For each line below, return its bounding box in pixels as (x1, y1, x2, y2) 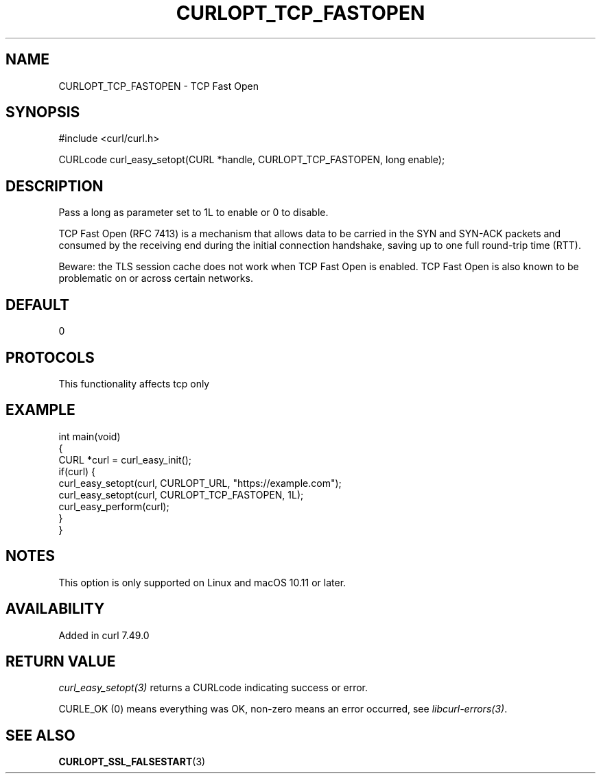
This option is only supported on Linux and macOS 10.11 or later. (58, 576, 346, 588)
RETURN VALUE (5, 652, 116, 670)
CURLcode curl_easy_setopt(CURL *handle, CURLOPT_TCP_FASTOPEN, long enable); (58, 154, 445, 166)
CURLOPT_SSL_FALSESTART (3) (58, 756, 206, 768)
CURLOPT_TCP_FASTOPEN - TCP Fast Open (58, 80, 259, 92)
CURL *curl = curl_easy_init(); (58, 453, 191, 466)
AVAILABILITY (5, 600, 105, 618)
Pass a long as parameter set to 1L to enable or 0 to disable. (58, 206, 329, 219)
